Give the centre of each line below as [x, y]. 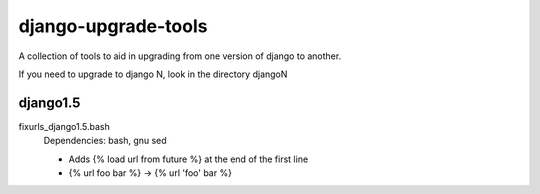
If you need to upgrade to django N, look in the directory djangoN [153, 74]
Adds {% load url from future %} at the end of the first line [188, 159]
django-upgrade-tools [113, 26]
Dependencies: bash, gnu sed [105, 141]
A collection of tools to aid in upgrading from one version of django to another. [180, 56]
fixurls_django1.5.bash [64, 126]
